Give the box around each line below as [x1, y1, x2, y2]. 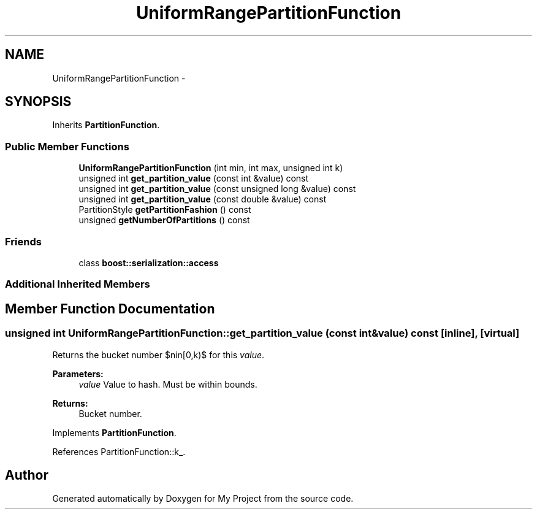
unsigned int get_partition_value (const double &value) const [78, 194, 327, 205]
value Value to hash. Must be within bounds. [78, 378, 257, 389]
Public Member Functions [5, 140, 129, 153]
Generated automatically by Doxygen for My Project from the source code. [52, 493, 354, 504]
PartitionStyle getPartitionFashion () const [78, 204, 251, 215]
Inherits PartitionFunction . [52, 120, 160, 131]
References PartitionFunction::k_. [52, 446, 186, 457]
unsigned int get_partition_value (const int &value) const [78, 173, 309, 184]
